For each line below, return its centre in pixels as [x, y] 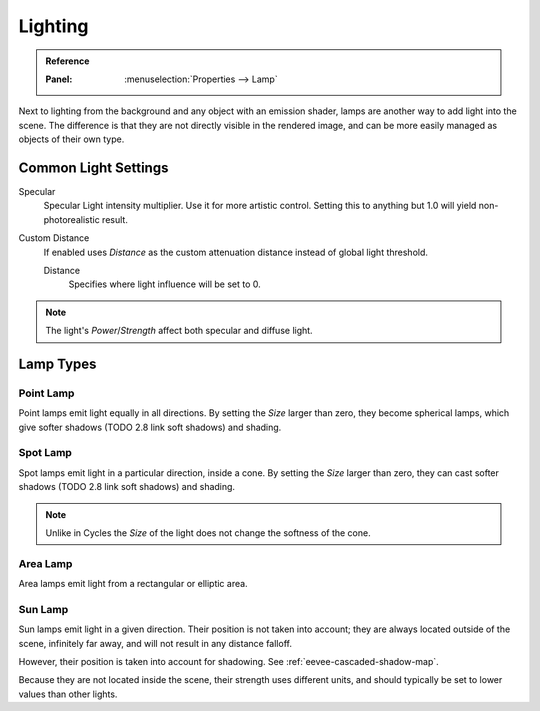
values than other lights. [68, 694]
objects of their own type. [71, 139]
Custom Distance [54, 238]
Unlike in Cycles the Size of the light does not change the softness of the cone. [208, 533]
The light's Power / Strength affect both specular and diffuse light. [179, 331]
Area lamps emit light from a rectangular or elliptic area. [133, 584]
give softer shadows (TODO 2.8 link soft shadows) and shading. [150, 427]
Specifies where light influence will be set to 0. [165, 284]
